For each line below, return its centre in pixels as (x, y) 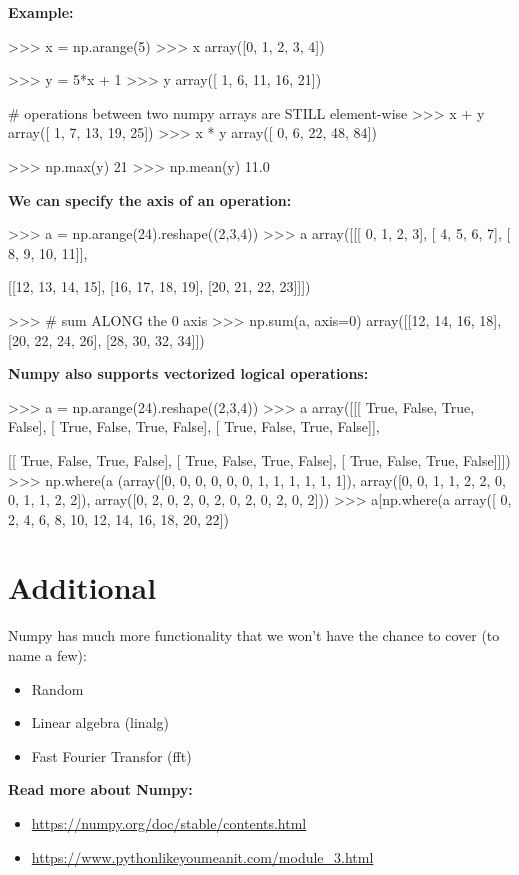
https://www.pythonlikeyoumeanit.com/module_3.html (202, 856)
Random (57, 688)
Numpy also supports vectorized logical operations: (188, 373)
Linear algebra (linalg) (100, 722)
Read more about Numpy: (100, 789)
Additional (82, 587)
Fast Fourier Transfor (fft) (111, 755)
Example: (41, 12)
